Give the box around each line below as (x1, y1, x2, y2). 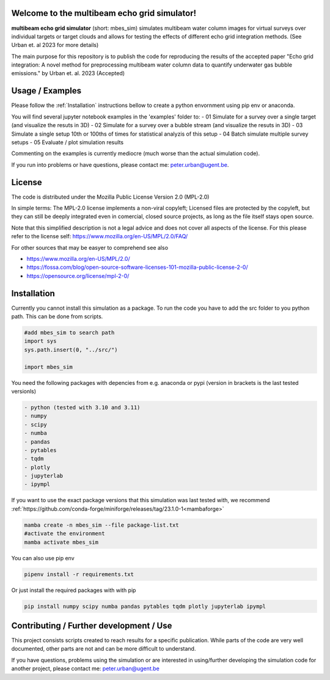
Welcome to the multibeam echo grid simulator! (11, 8, 197, 18)
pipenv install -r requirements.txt (24, 571, 134, 577)
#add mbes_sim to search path (24, 329, 115, 336)
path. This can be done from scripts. (11, 313, 103, 320)
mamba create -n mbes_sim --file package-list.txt (24, 521, 180, 528)
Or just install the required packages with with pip (11, 587, 136, 594)
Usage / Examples (11, 86, 82, 96)
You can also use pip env (11, 554, 75, 561)
